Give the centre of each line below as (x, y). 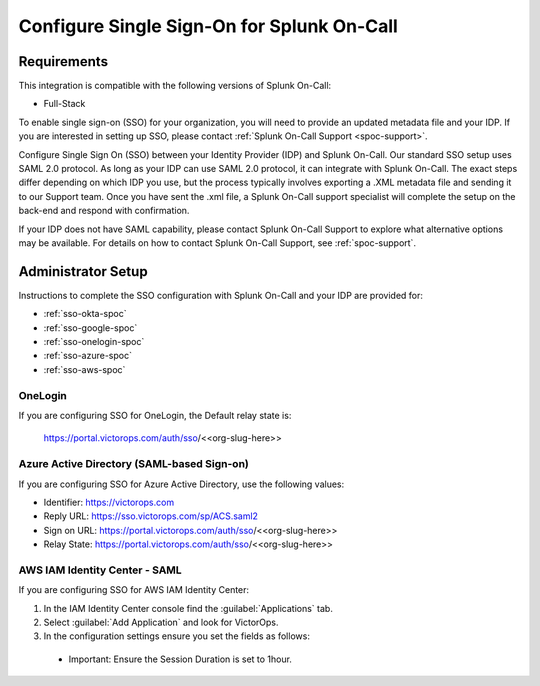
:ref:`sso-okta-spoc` (85, 314)
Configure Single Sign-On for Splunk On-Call (208, 26)
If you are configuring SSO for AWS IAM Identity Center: (134, 590)
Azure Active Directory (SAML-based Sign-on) (133, 464)
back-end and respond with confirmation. (104, 211)
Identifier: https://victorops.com (109, 502)
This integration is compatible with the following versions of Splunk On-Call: (175, 86)
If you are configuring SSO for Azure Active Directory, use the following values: (181, 484)
